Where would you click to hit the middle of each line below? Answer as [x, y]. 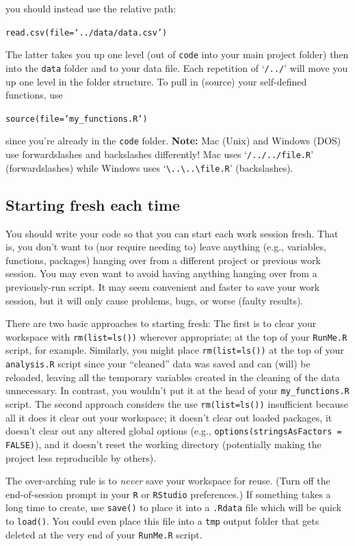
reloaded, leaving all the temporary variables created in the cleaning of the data [173, 377]
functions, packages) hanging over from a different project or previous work [163, 260]
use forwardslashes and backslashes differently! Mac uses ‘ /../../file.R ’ [160, 154]
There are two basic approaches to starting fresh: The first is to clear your [161, 323]
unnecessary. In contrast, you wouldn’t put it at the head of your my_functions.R [177, 390]
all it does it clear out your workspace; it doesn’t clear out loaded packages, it [169, 417]
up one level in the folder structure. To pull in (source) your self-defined [156, 81]
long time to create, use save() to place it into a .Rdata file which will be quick [174, 507]
